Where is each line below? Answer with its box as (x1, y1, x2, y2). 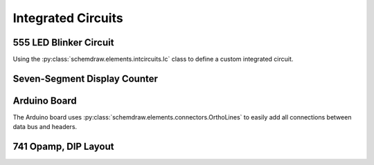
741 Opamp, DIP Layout (12, 141, 114, 153)
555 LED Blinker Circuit (12, 37, 114, 48)
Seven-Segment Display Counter (12, 72, 159, 84)
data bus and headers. (12, 123, 78, 131)
